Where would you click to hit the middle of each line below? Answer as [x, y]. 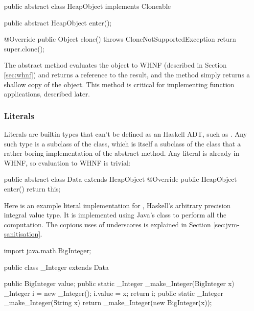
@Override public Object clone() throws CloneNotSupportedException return [120, 39]
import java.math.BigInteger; [48, 250]
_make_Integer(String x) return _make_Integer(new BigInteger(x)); [108, 302]
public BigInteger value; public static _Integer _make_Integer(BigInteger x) [119, 283]
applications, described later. [47, 94]
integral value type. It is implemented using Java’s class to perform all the [115, 215]
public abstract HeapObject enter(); [58, 22]
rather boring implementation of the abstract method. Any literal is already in [122, 153]
